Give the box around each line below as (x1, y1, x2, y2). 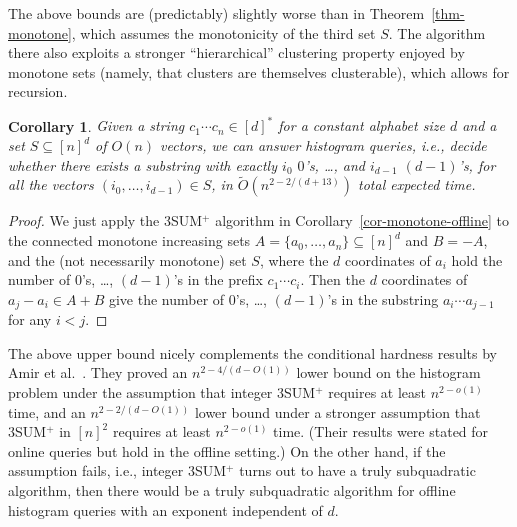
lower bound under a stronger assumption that (194, 401, 481, 422)
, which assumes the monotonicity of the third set (71, 22, 376, 43)
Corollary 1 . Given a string (8, 115, 185, 136)
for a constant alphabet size (278, 115, 445, 136)
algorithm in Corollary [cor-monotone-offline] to (215, 210, 509, 231)
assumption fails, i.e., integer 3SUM (8, 460, 227, 481)
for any (8, 309, 52, 330)
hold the (451, 249, 503, 270)
